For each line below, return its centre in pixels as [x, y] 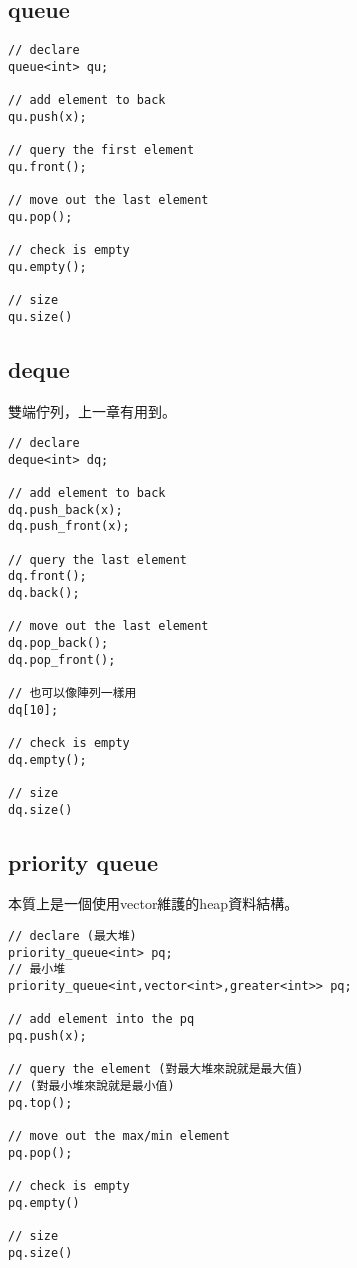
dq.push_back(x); [65, 509]
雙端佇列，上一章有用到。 [92, 410]
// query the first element [101, 150]
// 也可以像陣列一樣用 [72, 693]
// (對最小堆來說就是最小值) [91, 1085]
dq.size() [40, 809]
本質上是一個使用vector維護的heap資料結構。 [153, 903]
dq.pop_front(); [62, 659]
